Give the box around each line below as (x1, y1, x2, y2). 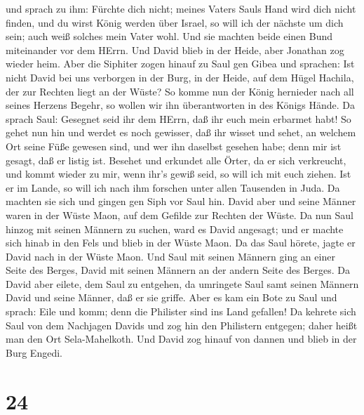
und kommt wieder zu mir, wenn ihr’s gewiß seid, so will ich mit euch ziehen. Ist (6, 166, 351, 181)
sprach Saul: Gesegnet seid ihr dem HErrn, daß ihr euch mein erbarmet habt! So (6, 111, 351, 126)
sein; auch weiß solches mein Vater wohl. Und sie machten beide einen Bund (6, 29, 332, 44)
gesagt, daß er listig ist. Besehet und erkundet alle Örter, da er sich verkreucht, (6, 152, 346, 167)
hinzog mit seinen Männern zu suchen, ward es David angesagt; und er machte (6, 221, 344, 236)
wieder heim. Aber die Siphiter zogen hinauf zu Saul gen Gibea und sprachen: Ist (6, 56, 355, 71)
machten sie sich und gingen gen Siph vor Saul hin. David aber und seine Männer (6, 194, 356, 209)
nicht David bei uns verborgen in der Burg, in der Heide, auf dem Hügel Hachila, (6, 70, 354, 84)
